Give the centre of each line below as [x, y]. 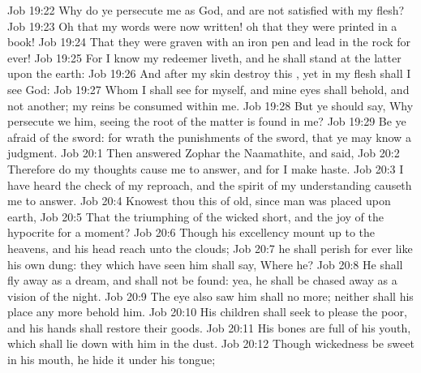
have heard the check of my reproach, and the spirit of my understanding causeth [210, 184]
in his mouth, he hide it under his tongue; [112, 360]
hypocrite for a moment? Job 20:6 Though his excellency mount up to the [191, 232]
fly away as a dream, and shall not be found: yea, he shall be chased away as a [202, 280]
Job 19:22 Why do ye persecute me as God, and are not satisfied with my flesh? [206, 10]
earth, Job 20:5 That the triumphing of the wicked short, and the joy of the [195, 216]
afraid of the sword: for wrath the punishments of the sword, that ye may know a [209, 137]
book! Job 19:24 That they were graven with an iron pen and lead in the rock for [209, 42]
